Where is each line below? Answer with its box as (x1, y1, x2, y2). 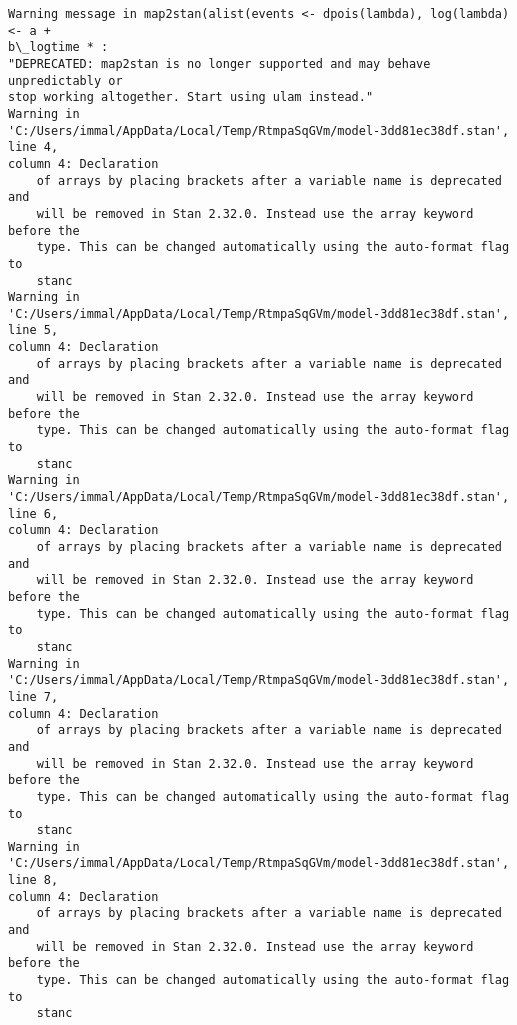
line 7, (8, 689, 59, 704)
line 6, (8, 506, 59, 521)
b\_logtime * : (8, 40, 109, 55)
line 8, (8, 873, 59, 888)
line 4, (8, 140, 59, 155)
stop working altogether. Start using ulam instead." (8, 90, 374, 105)
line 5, (8, 323, 59, 338)
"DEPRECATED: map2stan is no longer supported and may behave (8, 56, 431, 71)
